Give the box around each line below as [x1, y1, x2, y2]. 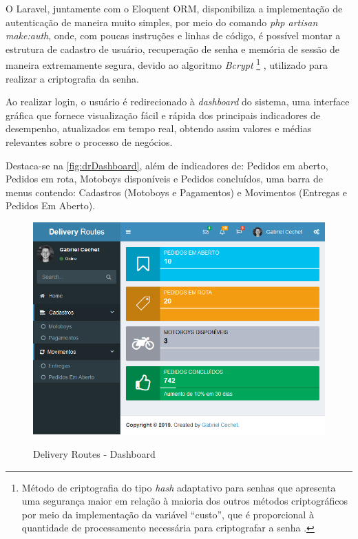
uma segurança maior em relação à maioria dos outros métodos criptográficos [21, 494, 348, 508]
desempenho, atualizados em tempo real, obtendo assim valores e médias [6, 121, 312, 136]
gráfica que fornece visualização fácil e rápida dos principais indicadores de [6, 107, 321, 122]
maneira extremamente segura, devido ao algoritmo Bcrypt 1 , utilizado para [6, 56, 328, 72]
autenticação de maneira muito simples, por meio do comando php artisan [6, 14, 318, 29]
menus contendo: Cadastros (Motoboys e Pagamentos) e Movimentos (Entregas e [6, 184, 348, 199]
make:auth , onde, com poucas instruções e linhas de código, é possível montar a [6, 28, 341, 43]
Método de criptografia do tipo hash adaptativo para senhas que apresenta [21, 480, 336, 494]
